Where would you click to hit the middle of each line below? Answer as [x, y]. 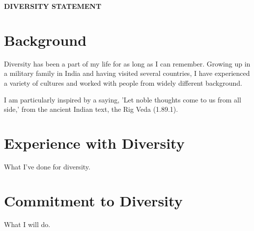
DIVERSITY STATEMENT [53, 6]
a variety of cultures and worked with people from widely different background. [123, 82]
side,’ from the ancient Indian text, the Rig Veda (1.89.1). [91, 109]
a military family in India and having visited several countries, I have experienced [127, 73]
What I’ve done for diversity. [47, 166]
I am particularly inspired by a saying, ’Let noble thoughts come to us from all [123, 99]
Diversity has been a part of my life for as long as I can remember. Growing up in [127, 63]
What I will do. [27, 224]
